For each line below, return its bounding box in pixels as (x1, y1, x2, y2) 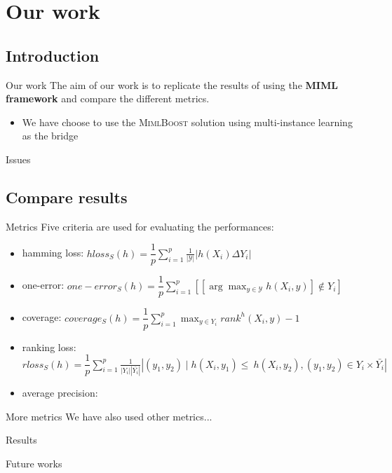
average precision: (22, 385, 98, 400)
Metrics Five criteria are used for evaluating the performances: (6, 219, 274, 233)
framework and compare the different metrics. (6, 91, 210, 106)
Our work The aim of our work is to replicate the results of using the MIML (6, 77, 338, 92)
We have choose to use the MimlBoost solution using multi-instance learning (22, 114, 353, 129)
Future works (6, 455, 62, 470)
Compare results (6, 186, 128, 207)
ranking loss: (22, 339, 76, 354)
